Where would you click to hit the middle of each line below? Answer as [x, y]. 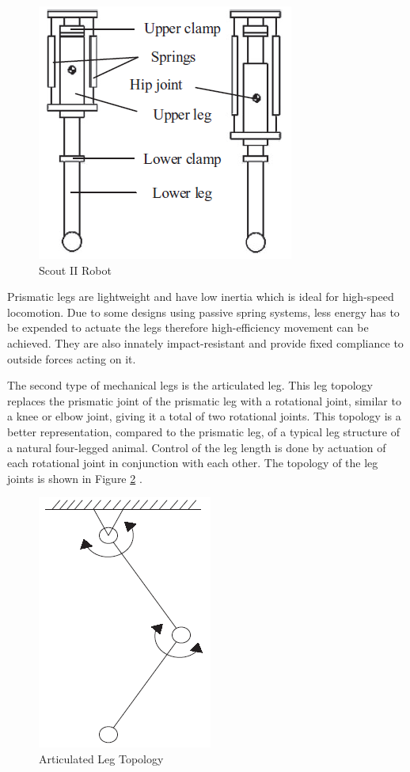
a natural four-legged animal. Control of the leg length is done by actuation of [197, 447]
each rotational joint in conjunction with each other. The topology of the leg [193, 463]
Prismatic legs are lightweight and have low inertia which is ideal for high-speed [201, 297]
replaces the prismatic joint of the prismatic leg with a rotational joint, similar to [204, 400]
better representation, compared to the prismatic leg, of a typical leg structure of [203, 431]
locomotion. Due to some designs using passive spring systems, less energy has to [203, 312]
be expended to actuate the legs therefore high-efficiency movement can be [188, 327]
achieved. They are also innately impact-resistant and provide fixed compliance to [205, 342]
